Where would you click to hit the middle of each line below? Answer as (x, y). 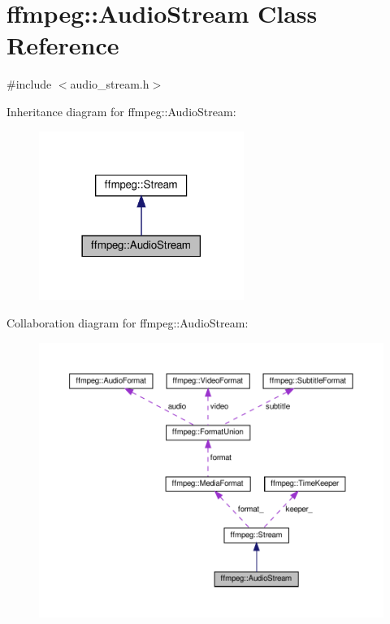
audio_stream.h (110, 84)
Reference (63, 45)
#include (29, 84)
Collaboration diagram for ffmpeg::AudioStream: (128, 322)
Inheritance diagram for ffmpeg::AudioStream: (121, 111)
